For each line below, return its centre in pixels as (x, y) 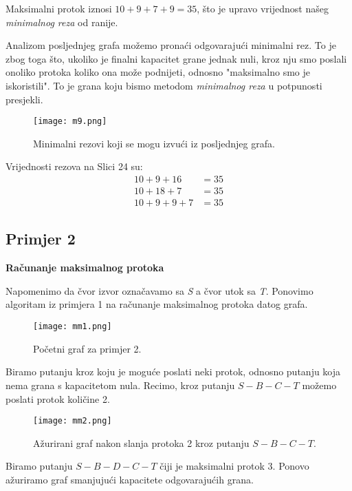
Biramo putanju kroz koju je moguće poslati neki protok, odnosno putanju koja (173, 372)
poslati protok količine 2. (58, 398)
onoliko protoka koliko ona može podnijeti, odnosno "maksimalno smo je (158, 72)
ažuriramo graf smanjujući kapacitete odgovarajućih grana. (130, 479)
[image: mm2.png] (73, 421)
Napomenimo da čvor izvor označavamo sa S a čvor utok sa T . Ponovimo (159, 290)
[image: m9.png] (70, 122)
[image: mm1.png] (73, 327)
